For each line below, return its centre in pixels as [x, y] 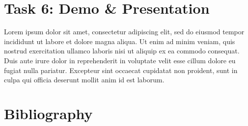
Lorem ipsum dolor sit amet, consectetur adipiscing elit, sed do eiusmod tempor [124, 32]
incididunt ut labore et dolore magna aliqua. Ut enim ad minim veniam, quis [120, 41]
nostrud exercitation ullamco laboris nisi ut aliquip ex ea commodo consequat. [122, 51]
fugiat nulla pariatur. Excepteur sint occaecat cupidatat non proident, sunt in [121, 70]
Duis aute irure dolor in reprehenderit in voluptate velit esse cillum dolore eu [120, 60]
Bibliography [48, 113]
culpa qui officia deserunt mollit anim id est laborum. [84, 80]
